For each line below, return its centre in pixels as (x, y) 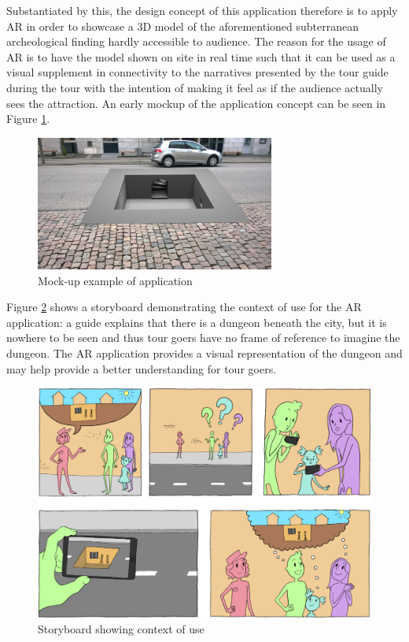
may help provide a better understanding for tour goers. (142, 368)
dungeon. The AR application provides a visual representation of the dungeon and (204, 353)
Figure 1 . (28, 119)
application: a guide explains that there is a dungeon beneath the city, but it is (197, 322)
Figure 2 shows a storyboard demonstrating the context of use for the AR (184, 307)
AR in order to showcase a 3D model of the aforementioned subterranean (183, 26)
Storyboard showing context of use (121, 629)
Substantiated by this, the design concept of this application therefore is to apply (202, 10)
